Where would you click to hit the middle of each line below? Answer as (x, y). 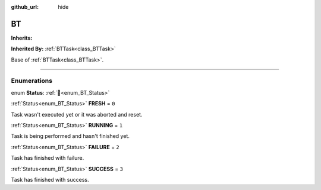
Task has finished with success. (50, 179)
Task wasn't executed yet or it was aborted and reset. (77, 114)
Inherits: (22, 38)
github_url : (25, 7)
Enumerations (32, 81)
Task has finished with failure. (48, 158)
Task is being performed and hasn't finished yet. (70, 136)
